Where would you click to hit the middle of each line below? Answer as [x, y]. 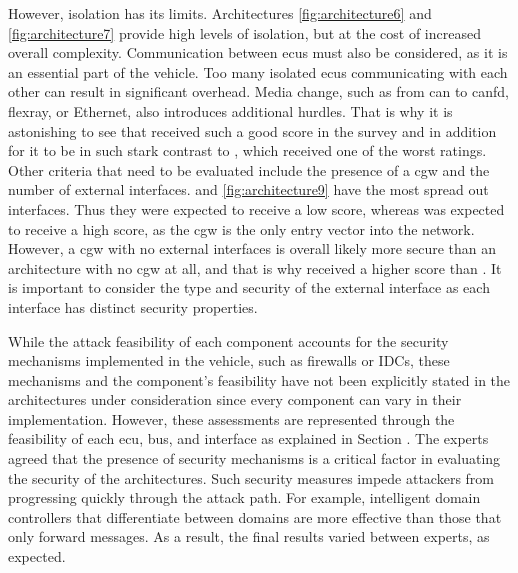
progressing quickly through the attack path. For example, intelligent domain [244, 497]
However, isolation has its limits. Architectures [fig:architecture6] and [220, 13]
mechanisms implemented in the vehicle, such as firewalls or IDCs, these [229, 360]
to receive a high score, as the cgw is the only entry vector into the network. [241, 228]
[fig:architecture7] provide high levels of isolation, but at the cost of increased [244, 32]
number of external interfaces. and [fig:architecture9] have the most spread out [248, 189]
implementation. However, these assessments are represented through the [231, 418]
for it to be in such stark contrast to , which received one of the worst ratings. [247, 150]
